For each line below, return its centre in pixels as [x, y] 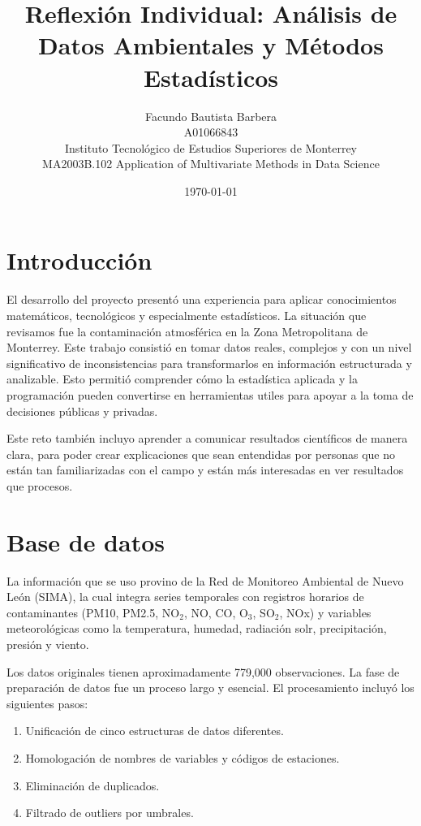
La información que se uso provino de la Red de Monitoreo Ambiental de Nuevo [205, 580]
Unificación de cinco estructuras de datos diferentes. [155, 731]
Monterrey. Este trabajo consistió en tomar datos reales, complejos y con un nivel [209, 347]
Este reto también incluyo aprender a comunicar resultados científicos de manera [207, 438]
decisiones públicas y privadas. [82, 411]
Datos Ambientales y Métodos [211, 45]
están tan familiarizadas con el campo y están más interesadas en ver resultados [205, 470]
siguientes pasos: [47, 703]
